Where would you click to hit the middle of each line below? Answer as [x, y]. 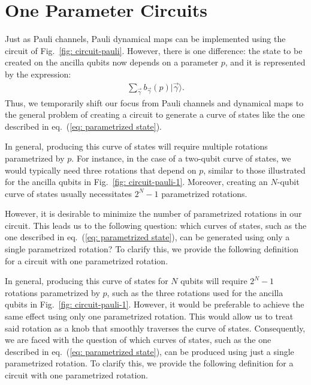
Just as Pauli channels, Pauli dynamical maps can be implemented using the [145, 39]
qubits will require [214, 281]
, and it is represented [265, 62]
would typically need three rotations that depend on [101, 170]
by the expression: [38, 74]
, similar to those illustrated [254, 170]
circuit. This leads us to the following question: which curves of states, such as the [156, 225]
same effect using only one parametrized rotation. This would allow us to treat [149, 316]
